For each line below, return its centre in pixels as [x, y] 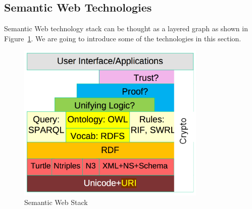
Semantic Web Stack [56, 202]
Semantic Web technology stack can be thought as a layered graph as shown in [126, 28]
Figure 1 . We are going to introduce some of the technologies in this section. [123, 38]
